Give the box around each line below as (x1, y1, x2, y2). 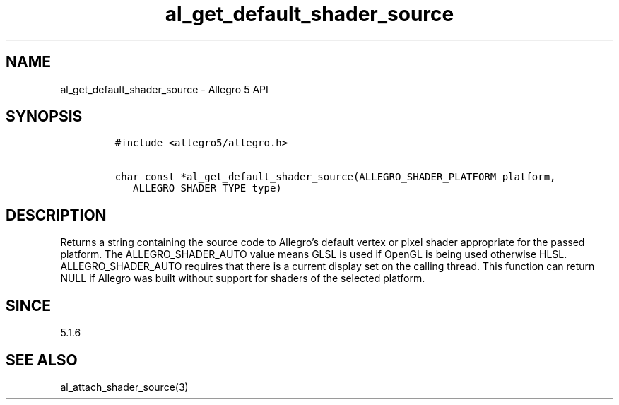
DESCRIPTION (6, 206, 107, 224)
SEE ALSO (6, 351, 78, 369)
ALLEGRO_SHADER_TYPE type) (133, 182, 282, 194)
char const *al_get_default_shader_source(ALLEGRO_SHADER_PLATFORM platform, (114, 171, 556, 183)
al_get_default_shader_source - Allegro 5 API (60, 83, 269, 95)
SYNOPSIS (6, 107, 83, 126)
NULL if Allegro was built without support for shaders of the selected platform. (60, 272, 425, 285)
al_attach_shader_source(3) (60, 380, 189, 393)
